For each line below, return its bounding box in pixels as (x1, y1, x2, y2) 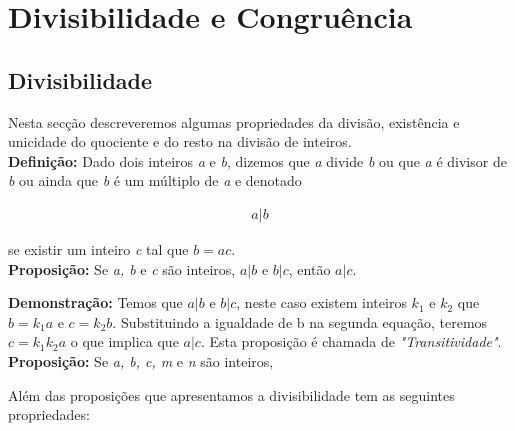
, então (288, 258, 331, 279)
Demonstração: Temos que (8, 292, 183, 313)
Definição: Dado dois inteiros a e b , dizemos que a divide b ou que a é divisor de (8, 150, 507, 171)
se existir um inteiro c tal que (8, 238, 189, 259)
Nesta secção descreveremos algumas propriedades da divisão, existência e (8, 111, 460, 132)
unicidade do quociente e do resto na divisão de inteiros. (8, 131, 352, 152)
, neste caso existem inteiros (236, 292, 407, 313)
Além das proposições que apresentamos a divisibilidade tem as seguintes (8, 384, 455, 405)
